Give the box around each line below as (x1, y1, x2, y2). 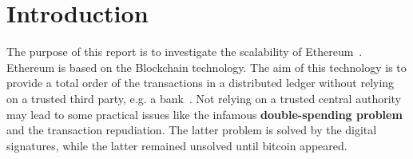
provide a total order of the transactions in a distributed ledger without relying (6, 74, 395, 91)
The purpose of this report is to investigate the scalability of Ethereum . (6, 43, 363, 60)
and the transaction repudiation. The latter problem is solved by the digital (6, 121, 377, 138)
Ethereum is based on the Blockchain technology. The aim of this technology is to (6, 58, 407, 75)
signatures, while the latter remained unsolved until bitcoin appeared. (6, 137, 347, 153)
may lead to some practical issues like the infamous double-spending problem (6, 105, 403, 122)
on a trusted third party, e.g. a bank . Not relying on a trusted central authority (6, 89, 401, 106)
